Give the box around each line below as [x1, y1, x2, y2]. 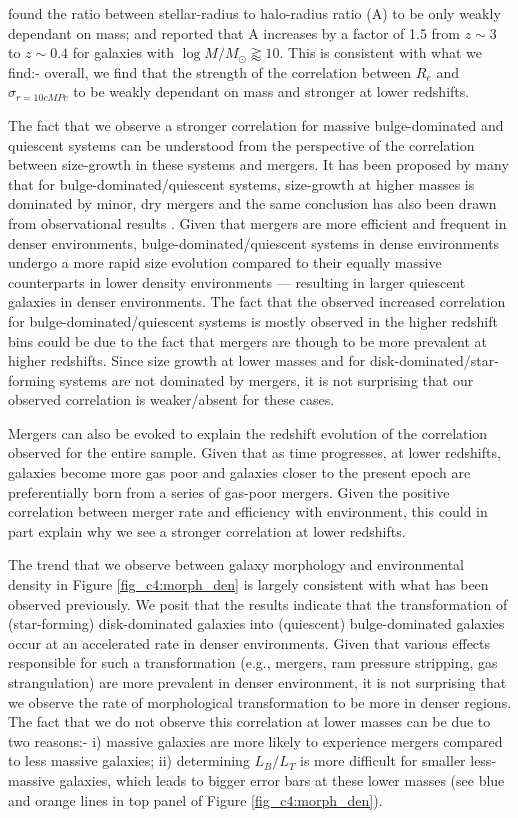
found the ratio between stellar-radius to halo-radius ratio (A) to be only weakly [8, 3, 501, 23]
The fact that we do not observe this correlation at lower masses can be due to [8, 711, 491, 732]
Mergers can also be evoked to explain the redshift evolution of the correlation [8, 422, 488, 443]
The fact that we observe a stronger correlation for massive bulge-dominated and [8, 114, 504, 135]
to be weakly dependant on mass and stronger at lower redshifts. [73, 81, 470, 102]
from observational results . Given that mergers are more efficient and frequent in [8, 212, 507, 233]
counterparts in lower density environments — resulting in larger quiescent [8, 271, 466, 292]
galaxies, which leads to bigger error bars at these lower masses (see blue [59, 769, 505, 790]
